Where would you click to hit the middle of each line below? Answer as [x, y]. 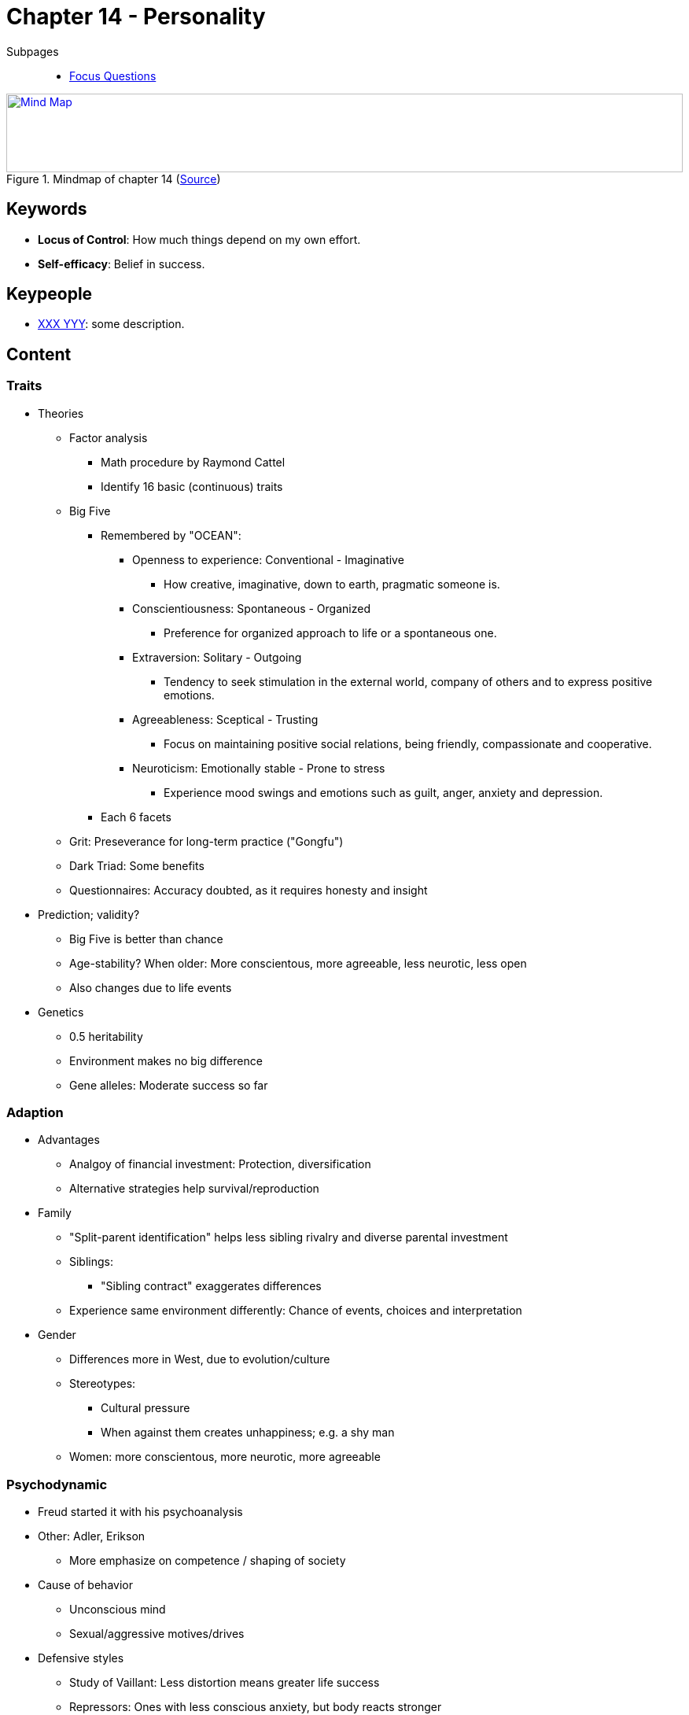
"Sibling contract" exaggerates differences [211, 1286]
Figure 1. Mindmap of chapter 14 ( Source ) [114, 179]
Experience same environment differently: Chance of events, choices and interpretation [296, 1311]
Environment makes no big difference [166, 1060]
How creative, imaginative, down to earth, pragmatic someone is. [332, 584]
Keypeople [50, 294]
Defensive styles [81, 1658]
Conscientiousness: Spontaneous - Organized [251, 608]
